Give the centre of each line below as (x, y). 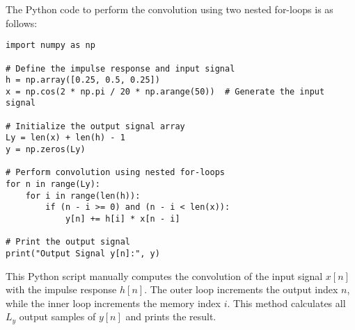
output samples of (57, 316)
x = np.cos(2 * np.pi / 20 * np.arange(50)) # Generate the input (165, 91)
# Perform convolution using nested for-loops (115, 173)
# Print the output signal (68, 242)
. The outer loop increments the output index (241, 289)
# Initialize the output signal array (95, 126)
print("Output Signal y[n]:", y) (83, 254)
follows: (22, 23)
